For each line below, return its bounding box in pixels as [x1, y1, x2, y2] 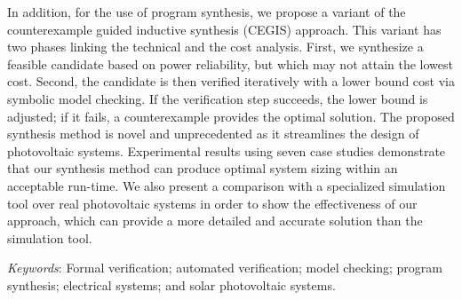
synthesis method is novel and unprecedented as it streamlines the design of [7, 124, 419, 143]
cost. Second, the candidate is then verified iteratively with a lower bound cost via [7, 72, 455, 91]
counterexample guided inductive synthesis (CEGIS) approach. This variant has [7, 20, 442, 38]
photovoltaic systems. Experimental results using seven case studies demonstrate [7, 141, 446, 160]
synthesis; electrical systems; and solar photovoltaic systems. [7, 275, 336, 294]
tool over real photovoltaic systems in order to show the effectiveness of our [7, 193, 418, 212]
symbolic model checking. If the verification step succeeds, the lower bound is [7, 89, 428, 107]
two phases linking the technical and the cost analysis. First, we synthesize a [7, 37, 424, 56]
